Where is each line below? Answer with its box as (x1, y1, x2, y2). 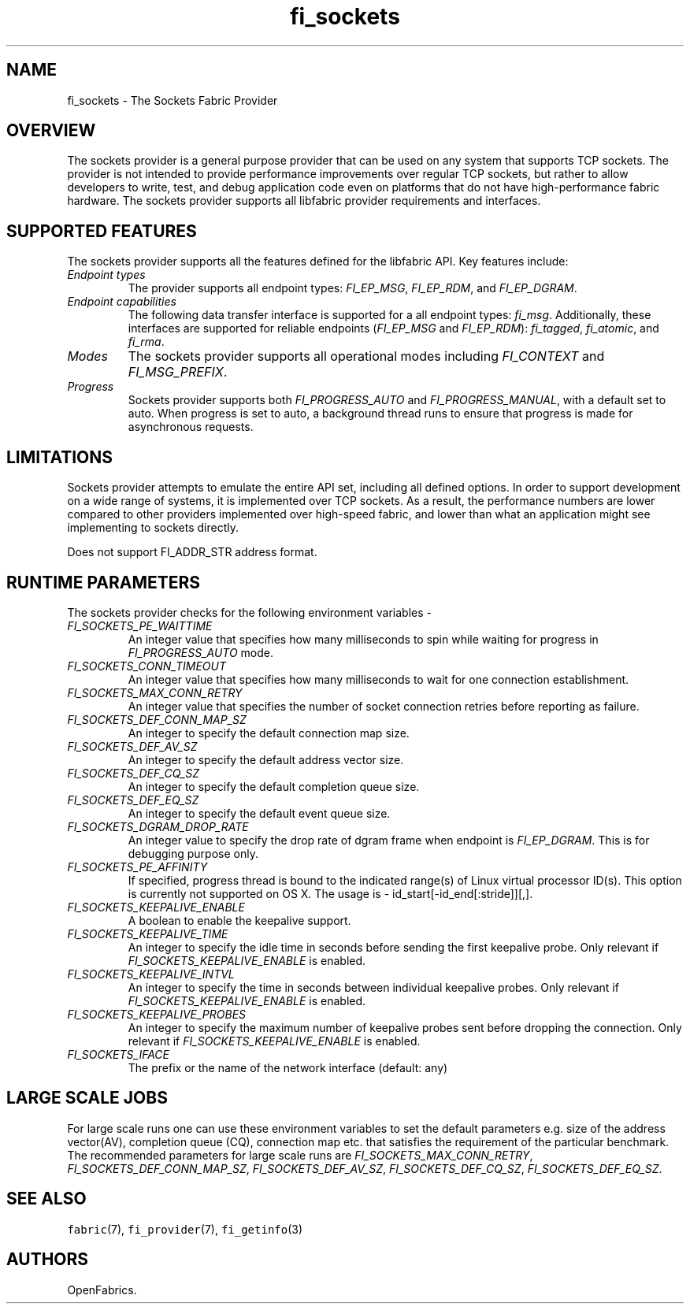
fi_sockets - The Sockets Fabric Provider (67, 93, 278, 107)
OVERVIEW (6, 121, 96, 141)
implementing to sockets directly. (67, 521, 239, 535)
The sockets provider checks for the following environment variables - (67, 605, 432, 619)
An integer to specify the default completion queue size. (128, 779, 420, 793)
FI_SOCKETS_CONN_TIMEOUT (67, 659, 227, 673)
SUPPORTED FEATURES (6, 221, 197, 241)
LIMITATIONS (6, 447, 113, 467)
